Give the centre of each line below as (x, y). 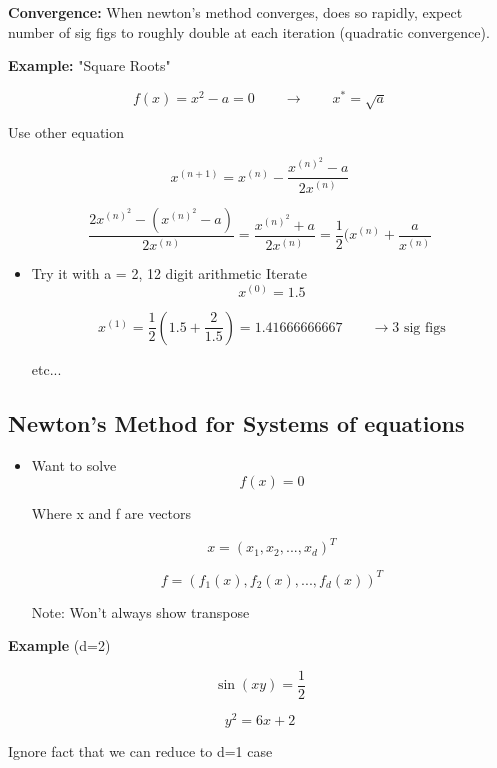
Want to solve (74, 464)
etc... (46, 368)
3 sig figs (419, 327)
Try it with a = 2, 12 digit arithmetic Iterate (169, 273)
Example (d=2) (59, 645)
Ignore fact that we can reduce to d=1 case (140, 751)
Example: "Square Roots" (89, 65)
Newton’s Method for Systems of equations (236, 422)
